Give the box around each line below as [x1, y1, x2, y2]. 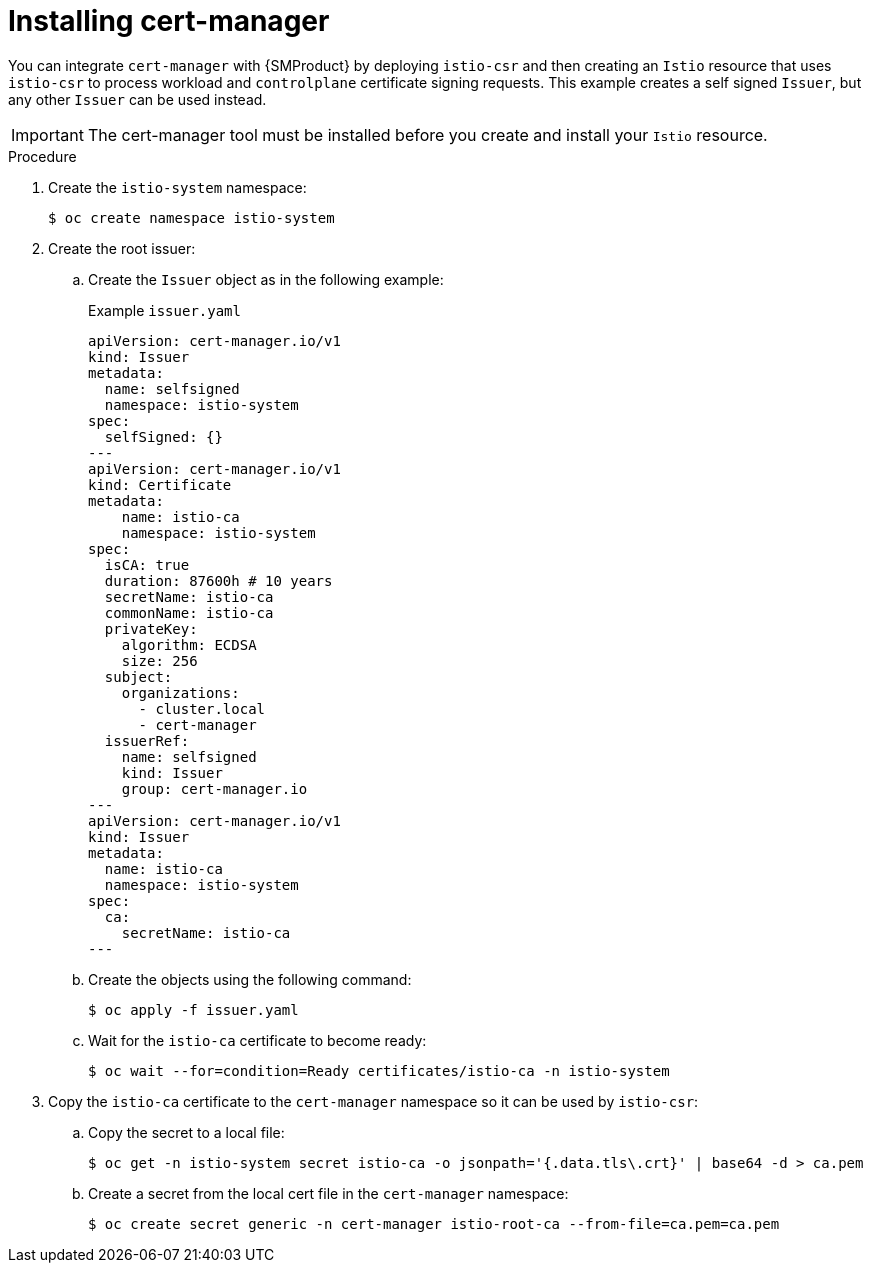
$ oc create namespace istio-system [48, 209, 335, 226]
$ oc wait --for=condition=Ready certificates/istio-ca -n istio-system [88, 1062, 670, 1079]
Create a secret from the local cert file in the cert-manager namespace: [88, 1184, 569, 1202]
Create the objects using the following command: [88, 970, 412, 988]
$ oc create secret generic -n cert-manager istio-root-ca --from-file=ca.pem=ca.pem [88, 1215, 780, 1232]
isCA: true [104, 556, 190, 573]
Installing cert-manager [8, 4, 330, 38]
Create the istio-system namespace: [48, 178, 307, 196]
